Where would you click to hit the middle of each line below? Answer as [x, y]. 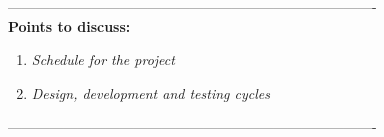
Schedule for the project [103, 59]
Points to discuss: [69, 25]
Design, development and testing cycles [150, 92]
